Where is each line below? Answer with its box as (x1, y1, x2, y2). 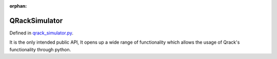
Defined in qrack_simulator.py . (9, 30, 74, 36)
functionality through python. (9, 46, 71, 52)
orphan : (9, 3, 27, 9)
